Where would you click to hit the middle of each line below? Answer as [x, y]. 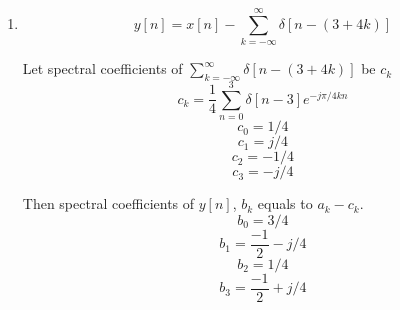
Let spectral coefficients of [102, 68]
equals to [285, 203]
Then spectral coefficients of [108, 203]
